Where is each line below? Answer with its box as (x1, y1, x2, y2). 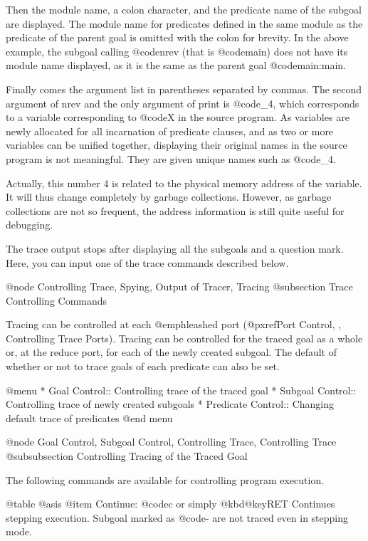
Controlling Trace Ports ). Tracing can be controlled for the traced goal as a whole (6, 330, 363, 345)
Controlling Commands (6, 293, 107, 308)
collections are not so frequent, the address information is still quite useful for (6, 203, 345, 218)
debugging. (6, 217, 53, 232)
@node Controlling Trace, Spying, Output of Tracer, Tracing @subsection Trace (6, 279, 353, 294)
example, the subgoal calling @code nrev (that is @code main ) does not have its (6, 43, 348, 58)
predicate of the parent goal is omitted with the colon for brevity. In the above (6, 30, 349, 45)
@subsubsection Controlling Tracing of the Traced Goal (6, 448, 248, 463)
